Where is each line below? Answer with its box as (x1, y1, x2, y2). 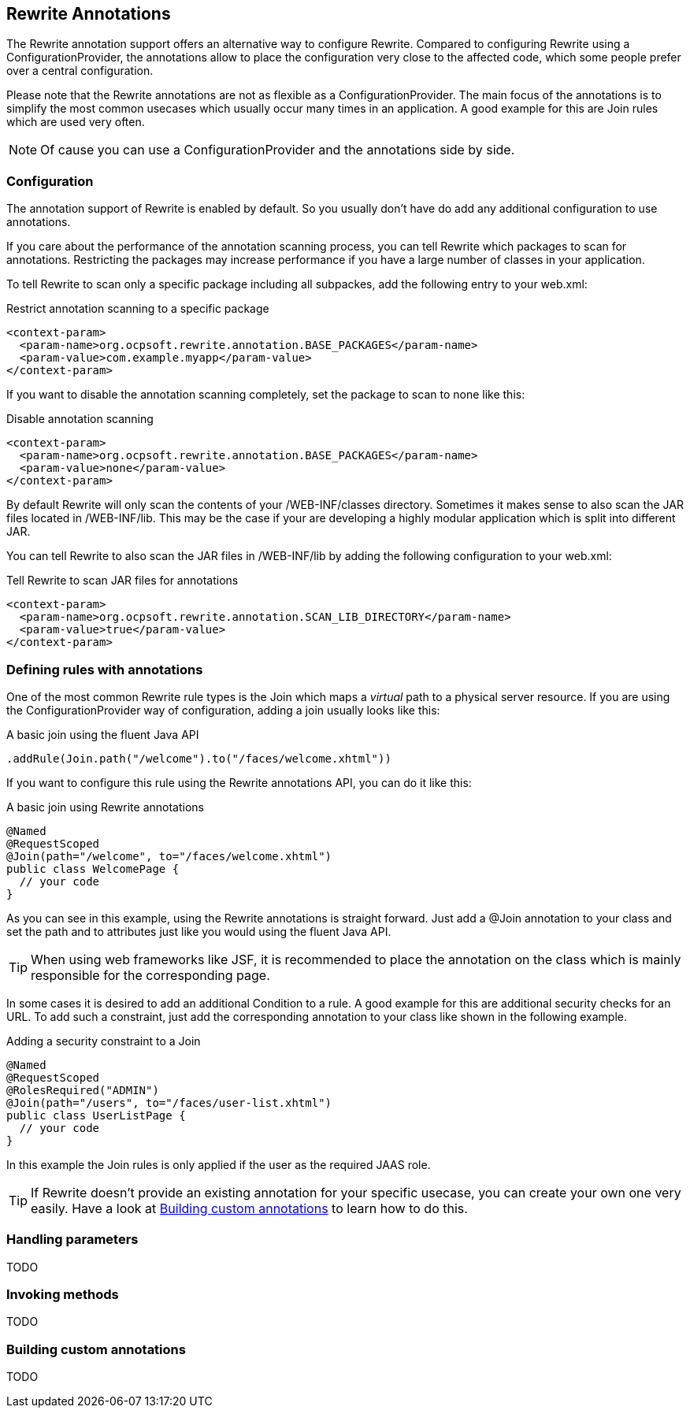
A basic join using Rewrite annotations (6, 800, 204, 814)
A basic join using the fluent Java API (6, 727, 199, 741)
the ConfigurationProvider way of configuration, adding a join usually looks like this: (6, 703, 440, 717)
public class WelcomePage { (6, 862, 180, 875)
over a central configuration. (6, 64, 154, 78)
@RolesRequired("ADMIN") (6, 1083, 159, 1097)
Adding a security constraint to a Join (6, 1034, 201, 1048)
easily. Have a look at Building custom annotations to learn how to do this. (31, 1200, 468, 1216)
